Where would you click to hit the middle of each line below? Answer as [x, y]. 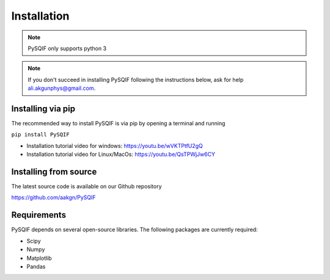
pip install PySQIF [40, 135]
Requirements [39, 215]
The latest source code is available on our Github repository [86, 186]
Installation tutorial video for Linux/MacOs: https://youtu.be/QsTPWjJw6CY [121, 154]
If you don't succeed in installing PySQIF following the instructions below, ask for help [136, 79]
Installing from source [54, 172]
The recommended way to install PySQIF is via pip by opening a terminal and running [118, 123]
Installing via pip [43, 109]
